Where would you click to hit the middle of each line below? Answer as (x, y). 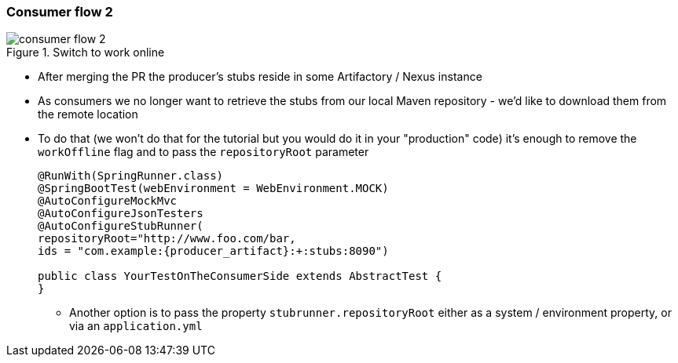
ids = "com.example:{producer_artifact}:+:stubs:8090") (213, 251)
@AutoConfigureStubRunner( (121, 226)
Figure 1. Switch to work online (86, 53)
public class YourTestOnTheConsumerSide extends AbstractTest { (240, 276)
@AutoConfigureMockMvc (108, 201)
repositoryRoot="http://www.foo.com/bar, (167, 239)
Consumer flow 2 (60, 12)
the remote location (88, 114)
